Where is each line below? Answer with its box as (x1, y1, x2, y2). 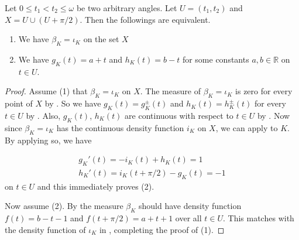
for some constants (182, 53, 249, 65)
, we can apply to (215, 121, 278, 133)
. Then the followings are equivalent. (80, 13, 211, 25)
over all (175, 212, 202, 224)
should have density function (139, 200, 242, 212)
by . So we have (44, 97, 101, 109)
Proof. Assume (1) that (5, 85, 88, 97)
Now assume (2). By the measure (5, 200, 123, 212)
